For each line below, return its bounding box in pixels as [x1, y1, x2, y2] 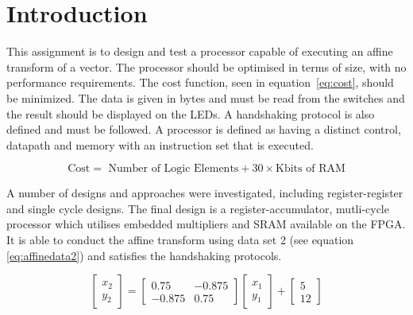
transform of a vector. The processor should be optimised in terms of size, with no [6, 58, 407, 75]
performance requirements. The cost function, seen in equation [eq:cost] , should [6, 74, 394, 91]
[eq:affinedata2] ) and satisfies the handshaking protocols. [6, 247, 282, 263]
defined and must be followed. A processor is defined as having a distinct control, [6, 121, 401, 138]
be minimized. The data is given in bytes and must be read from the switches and [6, 89, 405, 106]
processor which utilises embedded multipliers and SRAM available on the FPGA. [6, 216, 406, 232]
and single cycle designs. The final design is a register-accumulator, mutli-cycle [6, 200, 389, 216]
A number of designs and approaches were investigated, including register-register [6, 185, 403, 201]
